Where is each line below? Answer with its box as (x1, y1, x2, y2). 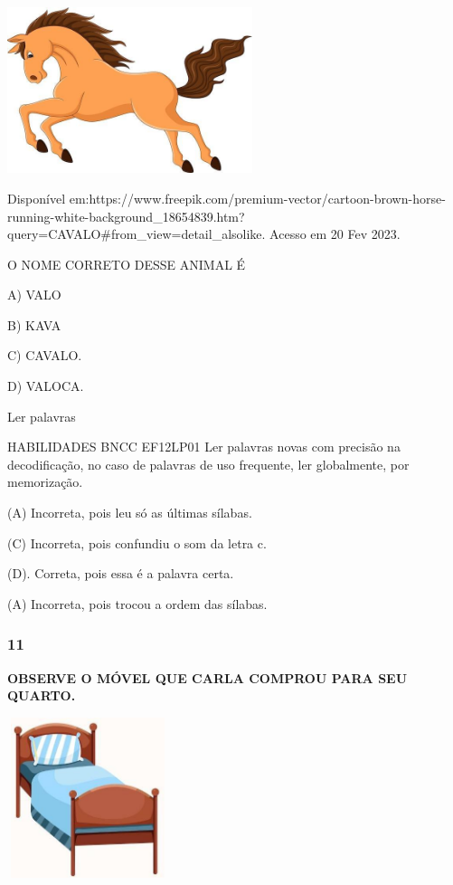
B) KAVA (7, 315, 61, 334)
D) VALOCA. (7, 376, 84, 395)
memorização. (7, 472, 83, 491)
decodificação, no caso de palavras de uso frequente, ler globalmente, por (7, 454, 410, 473)
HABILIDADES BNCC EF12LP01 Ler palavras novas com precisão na (7, 437, 401, 456)
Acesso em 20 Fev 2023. (269, 224, 401, 243)
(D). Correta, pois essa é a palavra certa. (7, 564, 234, 583)
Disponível (7, 188, 66, 207)
